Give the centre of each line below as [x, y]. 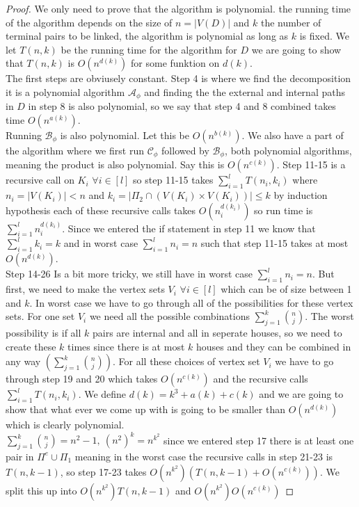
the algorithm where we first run [75, 151]
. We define [102, 394]
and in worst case [101, 243]
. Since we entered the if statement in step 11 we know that [189, 228]
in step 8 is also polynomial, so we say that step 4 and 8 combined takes [182, 106]
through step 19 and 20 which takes [82, 379]
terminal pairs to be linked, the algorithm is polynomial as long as [147, 36]
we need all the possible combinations [169, 316]
